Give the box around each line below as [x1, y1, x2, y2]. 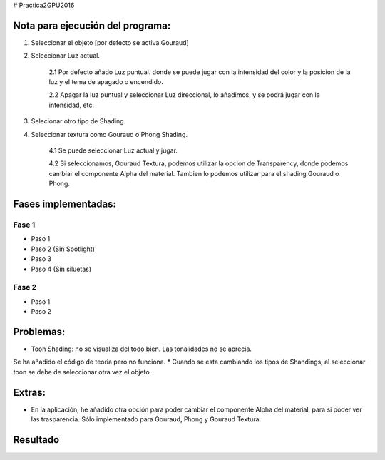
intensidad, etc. [48, 101, 94, 109]
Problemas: [13, 325, 66, 338]
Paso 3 [31, 255, 52, 263]
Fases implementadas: [13, 198, 117, 210]
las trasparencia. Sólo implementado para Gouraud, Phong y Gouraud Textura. [31, 415, 262, 424]
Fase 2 [13, 282, 37, 292]
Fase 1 [13, 220, 36, 230]
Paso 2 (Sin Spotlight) [31, 245, 96, 253]
